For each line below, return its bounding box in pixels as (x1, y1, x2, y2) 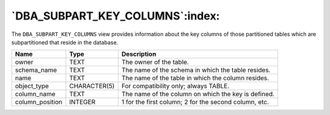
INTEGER (69, 98, 96, 106)
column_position (15, 98, 62, 106)
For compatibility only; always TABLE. (121, 82, 230, 91)
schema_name (15, 66, 57, 74)
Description (121, 50, 156, 58)
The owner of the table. (121, 58, 189, 66)
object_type (15, 82, 49, 91)
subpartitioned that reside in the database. (11, 38, 119, 46)
